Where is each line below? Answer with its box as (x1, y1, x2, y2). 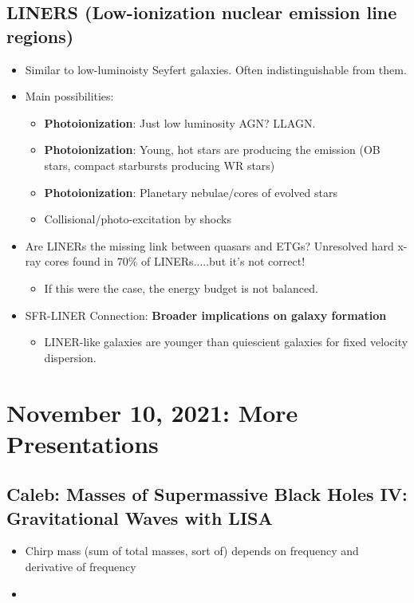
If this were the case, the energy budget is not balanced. (44, 279, 318, 296)
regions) (6, 23, 74, 48)
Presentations (6, 427, 159, 459)
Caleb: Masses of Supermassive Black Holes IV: (6, 482, 408, 506)
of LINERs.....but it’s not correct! (141, 253, 306, 270)
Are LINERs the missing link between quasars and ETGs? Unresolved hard (25, 237, 394, 254)
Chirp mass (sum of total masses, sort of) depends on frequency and (25, 542, 359, 559)
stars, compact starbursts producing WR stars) (44, 156, 275, 173)
